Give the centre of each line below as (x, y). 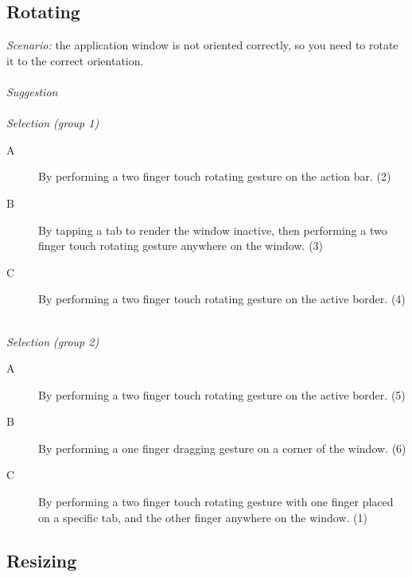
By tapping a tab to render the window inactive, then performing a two (213, 230)
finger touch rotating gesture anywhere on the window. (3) (181, 246)
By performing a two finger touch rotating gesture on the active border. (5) (222, 394)
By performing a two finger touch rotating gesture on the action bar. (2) (215, 176)
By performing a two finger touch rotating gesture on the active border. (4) (222, 299)
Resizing (42, 560)
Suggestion (32, 91)
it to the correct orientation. (75, 60)
